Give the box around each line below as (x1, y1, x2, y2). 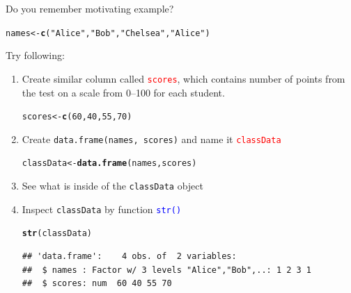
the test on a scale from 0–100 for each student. (22, 85, 225, 99)
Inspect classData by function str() (22, 201, 182, 216)
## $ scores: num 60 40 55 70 (22, 278, 172, 289)
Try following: (6, 48, 65, 62)
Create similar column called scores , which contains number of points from (22, 71, 345, 85)
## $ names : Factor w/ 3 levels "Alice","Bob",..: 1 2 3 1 (22, 265, 312, 275)
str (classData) (22, 228, 93, 239)
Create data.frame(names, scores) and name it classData (22, 131, 281, 146)
